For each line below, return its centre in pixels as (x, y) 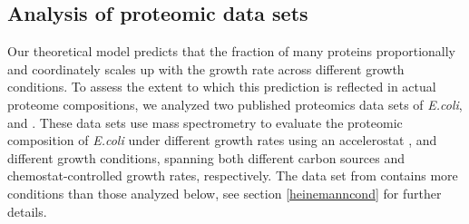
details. (27, 211)
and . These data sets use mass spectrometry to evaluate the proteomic (205, 122)
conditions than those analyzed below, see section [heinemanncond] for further (225, 193)
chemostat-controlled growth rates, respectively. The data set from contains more (233, 175)
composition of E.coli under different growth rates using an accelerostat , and (222, 140)
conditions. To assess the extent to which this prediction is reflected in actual (222, 87)
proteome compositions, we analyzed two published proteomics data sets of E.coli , (235, 104)
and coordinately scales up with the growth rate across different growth (206, 68)
